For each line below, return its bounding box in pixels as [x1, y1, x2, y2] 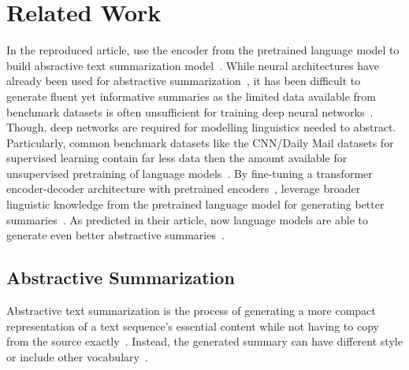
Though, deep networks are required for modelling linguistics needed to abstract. [6, 119, 396, 135]
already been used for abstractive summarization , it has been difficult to [6, 72, 361, 89]
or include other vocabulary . [6, 348, 148, 364]
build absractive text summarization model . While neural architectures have [6, 57, 379, 73]
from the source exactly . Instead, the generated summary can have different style [6, 333, 403, 350]
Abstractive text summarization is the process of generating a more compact [6, 302, 376, 319]
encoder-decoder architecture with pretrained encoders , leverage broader [6, 180, 361, 197]
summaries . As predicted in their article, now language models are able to [6, 211, 368, 228]
